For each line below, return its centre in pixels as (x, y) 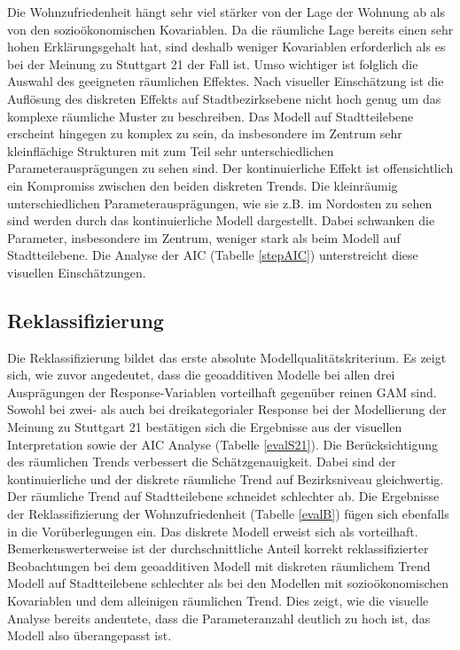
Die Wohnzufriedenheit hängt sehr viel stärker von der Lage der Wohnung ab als (226, 12)
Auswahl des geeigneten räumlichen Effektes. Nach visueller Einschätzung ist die (226, 81)
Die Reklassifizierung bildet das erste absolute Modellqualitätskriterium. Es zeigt (227, 357)
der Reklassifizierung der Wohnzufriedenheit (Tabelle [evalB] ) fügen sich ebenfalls (228, 514)
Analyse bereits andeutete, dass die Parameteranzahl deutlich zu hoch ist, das (219, 618)
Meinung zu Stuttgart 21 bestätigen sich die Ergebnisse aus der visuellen (205, 427)
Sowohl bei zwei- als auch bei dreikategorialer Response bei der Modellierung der (227, 409)
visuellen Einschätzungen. (77, 272)
